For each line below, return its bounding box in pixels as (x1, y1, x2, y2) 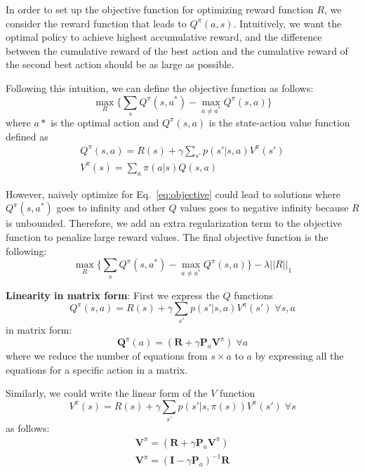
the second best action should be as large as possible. (6, 57, 234, 72)
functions (234, 287, 273, 302)
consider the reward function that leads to (6, 15, 187, 30)
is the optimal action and (51, 114, 159, 129)
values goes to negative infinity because (180, 200, 349, 215)
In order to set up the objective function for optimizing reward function (6, 2, 314, 16)
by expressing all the (255, 348, 344, 363)
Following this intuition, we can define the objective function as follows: (6, 80, 314, 95)
